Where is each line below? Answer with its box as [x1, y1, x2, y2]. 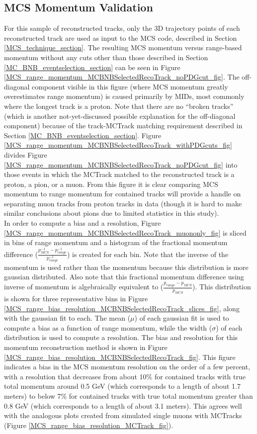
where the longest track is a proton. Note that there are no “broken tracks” [4, 100, 234, 111]
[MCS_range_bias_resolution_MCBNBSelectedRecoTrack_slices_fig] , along [4, 303, 240, 313]
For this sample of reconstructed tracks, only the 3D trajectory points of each [4, 23, 240, 33]
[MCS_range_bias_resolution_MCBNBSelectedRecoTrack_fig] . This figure [4, 351, 236, 362]
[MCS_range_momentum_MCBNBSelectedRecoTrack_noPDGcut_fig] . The [4, 72, 240, 82]
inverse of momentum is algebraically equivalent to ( [4, 281, 164, 292]
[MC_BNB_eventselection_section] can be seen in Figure [4, 62, 180, 72]
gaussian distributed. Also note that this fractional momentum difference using [4, 271, 244, 282]
